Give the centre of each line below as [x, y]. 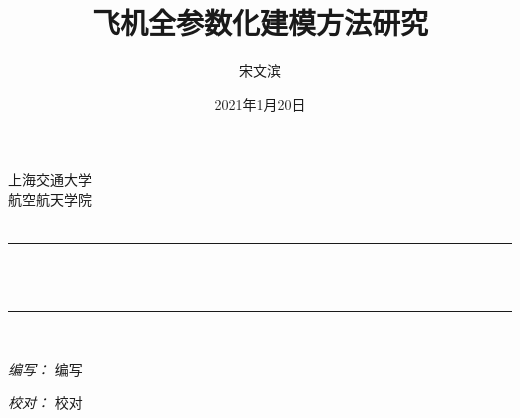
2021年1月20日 [260, 103]
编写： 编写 [45, 368]
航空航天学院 [50, 198]
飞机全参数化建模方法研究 [259, 22]
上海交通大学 [50, 179]
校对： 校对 [45, 402]
